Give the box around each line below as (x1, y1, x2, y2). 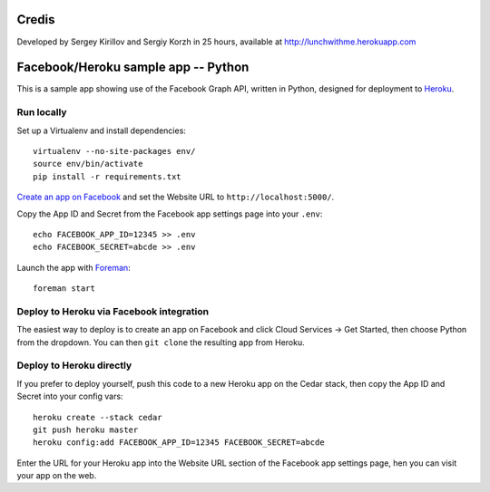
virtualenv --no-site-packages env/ (33, 146, 196, 156)
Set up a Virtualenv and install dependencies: (16, 125, 186, 136)
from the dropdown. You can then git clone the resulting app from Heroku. (16, 336, 305, 348)
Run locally (16, 106, 67, 119)
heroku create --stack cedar (33, 412, 162, 422)
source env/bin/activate (33, 159, 143, 169)
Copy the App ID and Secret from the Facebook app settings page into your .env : (16, 208, 323, 219)
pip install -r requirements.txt (33, 171, 181, 181)
